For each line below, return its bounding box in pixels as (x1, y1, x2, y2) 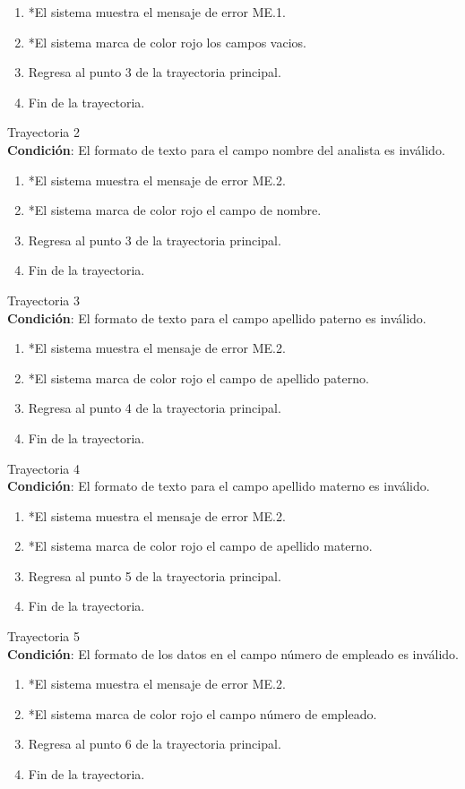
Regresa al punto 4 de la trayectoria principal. (28, 399, 281, 417)
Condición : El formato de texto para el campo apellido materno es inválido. (7, 476, 430, 495)
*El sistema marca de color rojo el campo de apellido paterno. (28, 368, 369, 387)
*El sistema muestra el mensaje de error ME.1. (28, 3, 286, 21)
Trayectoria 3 (7, 290, 80, 309)
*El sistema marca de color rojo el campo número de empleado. (28, 704, 377, 723)
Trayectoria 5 (7, 627, 80, 646)
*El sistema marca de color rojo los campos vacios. (28, 32, 306, 51)
